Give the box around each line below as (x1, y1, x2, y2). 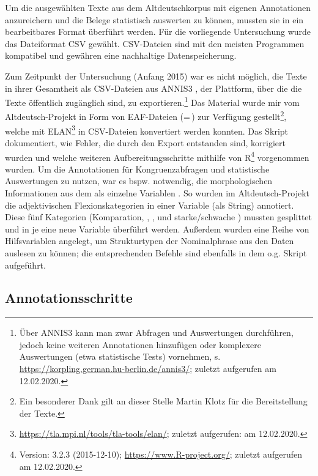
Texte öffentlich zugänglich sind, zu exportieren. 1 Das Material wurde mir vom (5, 94, 300, 108)
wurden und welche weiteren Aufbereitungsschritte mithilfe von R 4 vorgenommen (5, 149, 309, 163)
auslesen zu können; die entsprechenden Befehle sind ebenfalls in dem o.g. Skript (5, 246, 307, 259)
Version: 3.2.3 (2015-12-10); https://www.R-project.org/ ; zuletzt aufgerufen (19, 448, 302, 461)
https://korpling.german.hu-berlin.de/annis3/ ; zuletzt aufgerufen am (19, 362, 276, 375)
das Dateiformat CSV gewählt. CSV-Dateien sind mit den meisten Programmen (5, 37, 305, 50)
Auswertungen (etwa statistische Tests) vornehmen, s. (19, 350, 221, 363)
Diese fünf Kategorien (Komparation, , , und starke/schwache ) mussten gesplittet (5, 210, 312, 223)
